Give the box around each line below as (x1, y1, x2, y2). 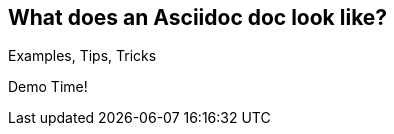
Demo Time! (8, 78, 88, 96)
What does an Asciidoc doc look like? (8, 5, 388, 30)
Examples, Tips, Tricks (8, 47, 157, 65)
